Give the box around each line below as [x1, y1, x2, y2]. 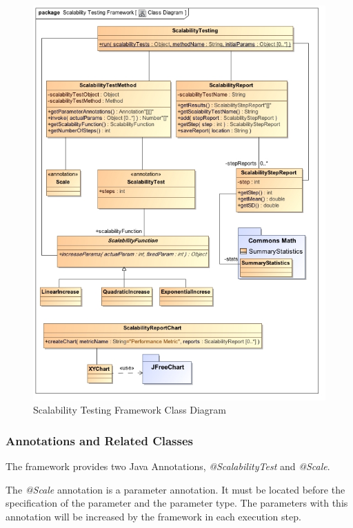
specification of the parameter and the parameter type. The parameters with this [6, 496, 348, 510]
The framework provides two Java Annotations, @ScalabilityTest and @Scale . [6, 459, 330, 474]
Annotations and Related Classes [6, 431, 194, 449]
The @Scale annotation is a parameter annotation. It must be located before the [6, 482, 345, 496]
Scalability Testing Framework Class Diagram [33, 403, 226, 417]
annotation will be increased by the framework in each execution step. [6, 509, 301, 523]
